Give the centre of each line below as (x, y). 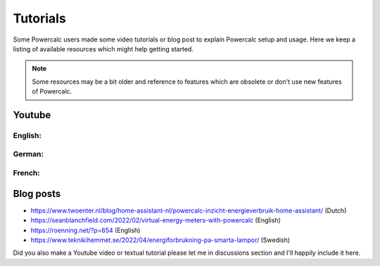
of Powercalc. (52, 91)
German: (28, 154)
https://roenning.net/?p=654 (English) (85, 230)
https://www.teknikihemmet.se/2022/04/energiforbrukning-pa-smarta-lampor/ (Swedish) (160, 240)
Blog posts (37, 194)
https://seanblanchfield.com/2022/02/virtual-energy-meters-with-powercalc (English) (156, 220)
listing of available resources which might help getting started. (103, 49)
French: (26, 173)
